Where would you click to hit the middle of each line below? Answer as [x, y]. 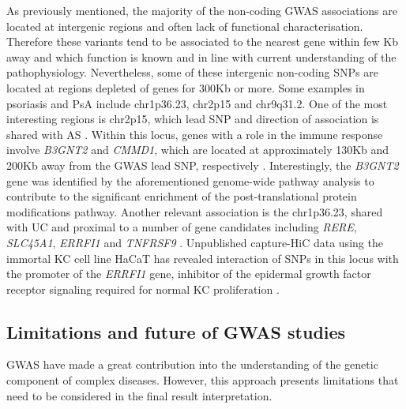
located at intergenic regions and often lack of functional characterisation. [185, 26]
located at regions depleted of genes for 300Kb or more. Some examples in [186, 87]
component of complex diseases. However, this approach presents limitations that [203, 380]
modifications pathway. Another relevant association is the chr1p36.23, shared [195, 211]
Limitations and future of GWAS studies [176, 331]
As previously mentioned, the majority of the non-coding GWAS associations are [202, 10]
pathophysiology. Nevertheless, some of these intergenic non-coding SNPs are [192, 72]
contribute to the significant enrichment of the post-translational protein [182, 196]
